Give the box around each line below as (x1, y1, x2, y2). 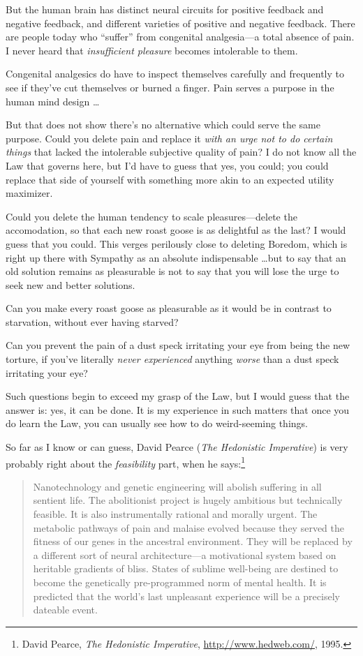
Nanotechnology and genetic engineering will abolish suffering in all (33, 479, 322, 493)
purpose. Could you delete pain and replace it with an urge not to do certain (6, 131, 333, 145)
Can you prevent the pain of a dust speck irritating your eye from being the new (6, 338, 350, 352)
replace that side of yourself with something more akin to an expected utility (6, 172, 334, 186)
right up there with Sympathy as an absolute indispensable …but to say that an (6, 250, 346, 264)
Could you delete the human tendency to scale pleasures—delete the (6, 209, 297, 223)
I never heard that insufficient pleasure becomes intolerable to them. (6, 43, 298, 57)
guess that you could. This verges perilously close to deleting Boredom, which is (6, 236, 348, 251)
